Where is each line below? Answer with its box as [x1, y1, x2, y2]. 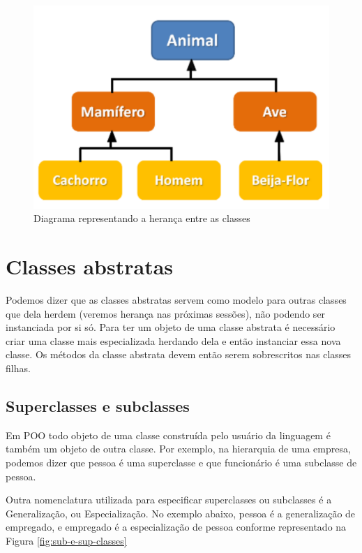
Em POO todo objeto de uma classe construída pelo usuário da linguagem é [6, 427, 331, 442]
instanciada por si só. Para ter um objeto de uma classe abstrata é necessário [6, 320, 335, 334]
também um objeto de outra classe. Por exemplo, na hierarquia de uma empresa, [6, 441, 351, 456]
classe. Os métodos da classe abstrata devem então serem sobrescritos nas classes [6, 347, 352, 362]
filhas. [6, 360, 31, 375]
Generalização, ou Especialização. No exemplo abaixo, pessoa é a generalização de [6, 506, 356, 520]
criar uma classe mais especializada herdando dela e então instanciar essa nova [6, 333, 341, 348]
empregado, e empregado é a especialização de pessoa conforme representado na [6, 519, 347, 534]
